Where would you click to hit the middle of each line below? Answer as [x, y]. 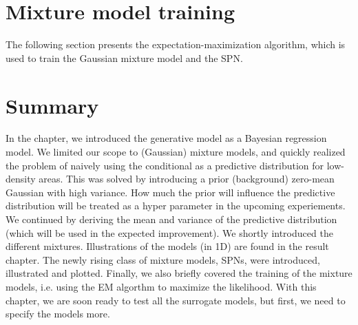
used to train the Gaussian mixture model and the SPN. [124, 57]
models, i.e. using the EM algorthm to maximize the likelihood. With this [161, 286]
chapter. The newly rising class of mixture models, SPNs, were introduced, [163, 259]
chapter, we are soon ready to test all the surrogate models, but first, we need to [176, 300]
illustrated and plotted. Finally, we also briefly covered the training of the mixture [179, 273]
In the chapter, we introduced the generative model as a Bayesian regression [166, 138]
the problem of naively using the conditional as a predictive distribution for [165, 165]
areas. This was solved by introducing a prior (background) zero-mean [187, 179]
